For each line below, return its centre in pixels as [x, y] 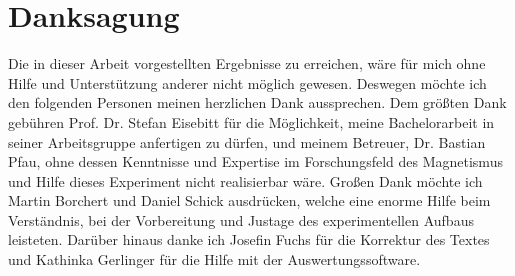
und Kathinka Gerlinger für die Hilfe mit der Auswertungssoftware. [214, 259]
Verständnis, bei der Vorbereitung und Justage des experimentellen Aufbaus [241, 219]
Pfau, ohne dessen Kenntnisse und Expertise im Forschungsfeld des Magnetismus [255, 161]
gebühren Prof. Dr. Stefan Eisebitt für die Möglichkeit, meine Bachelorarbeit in [251, 121]
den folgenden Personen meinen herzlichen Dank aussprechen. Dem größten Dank [257, 102]
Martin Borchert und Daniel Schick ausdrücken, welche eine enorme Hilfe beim [249, 200]
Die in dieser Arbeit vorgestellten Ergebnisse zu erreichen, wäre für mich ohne [247, 63]
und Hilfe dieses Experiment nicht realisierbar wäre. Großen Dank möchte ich [245, 180]
